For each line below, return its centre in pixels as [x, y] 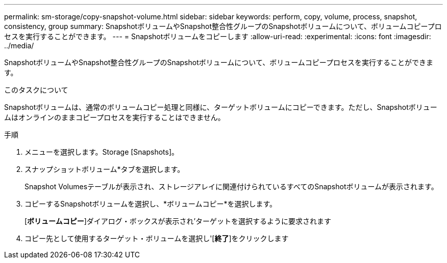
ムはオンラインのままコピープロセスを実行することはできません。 [115, 117]
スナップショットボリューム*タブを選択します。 [105, 169]
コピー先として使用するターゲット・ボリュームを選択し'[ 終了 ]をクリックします [157, 238]
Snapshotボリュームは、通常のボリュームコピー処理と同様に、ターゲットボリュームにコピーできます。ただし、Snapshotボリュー [221, 107]
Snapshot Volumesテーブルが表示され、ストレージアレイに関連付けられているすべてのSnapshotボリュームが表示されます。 [231, 186]
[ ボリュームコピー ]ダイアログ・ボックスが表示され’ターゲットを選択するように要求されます [178, 221]
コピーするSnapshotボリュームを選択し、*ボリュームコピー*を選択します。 [151, 204]
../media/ [19, 46]
